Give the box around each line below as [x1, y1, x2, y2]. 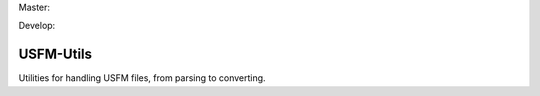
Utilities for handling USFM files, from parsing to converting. [18, 72, 266, 84]
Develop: [18, 20, 56, 32]
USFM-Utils [18, 46, 93, 63]
